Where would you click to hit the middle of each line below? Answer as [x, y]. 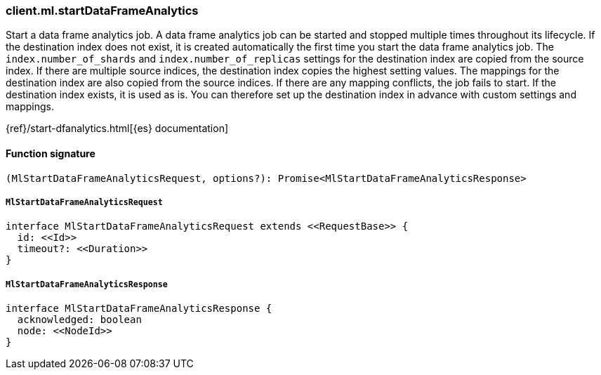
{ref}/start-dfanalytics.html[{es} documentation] [117, 129]
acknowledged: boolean [79, 320]
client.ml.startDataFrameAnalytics [102, 11]
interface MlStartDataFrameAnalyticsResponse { [139, 309]
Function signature [51, 153]
